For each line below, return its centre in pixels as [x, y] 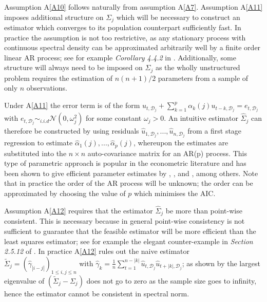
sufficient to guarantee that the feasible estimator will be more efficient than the [130, 231]
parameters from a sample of [203, 78]
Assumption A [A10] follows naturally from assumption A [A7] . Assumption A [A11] [133, 7]
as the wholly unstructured [198, 67]
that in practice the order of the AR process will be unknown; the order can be [129, 183]
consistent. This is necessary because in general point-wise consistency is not [125, 221]
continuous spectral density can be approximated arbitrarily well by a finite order [132, 47]
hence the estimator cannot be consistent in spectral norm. [97, 293]
